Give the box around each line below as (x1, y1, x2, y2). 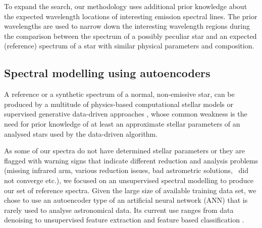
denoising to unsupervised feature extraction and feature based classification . (4, 214, 244, 225)
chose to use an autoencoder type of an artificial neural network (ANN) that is (4, 195, 248, 205)
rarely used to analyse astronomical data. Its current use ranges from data (4, 204, 234, 215)
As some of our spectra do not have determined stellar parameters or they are (4, 145, 245, 156)
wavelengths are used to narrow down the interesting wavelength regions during (4, 21, 250, 31)
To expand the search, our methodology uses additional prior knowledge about (4, 1, 247, 11)
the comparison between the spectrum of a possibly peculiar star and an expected (4, 30, 257, 41)
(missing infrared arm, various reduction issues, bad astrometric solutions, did (4, 165, 248, 176)
